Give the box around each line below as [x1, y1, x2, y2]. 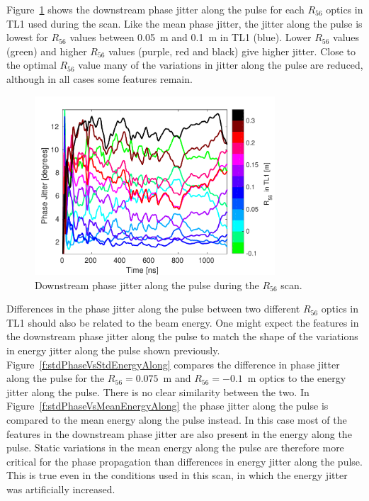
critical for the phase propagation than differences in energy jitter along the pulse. [6, 454, 363, 468]
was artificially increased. [6, 481, 115, 496]
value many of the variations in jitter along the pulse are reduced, [78, 57, 363, 72]
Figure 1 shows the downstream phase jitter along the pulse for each [6, 2, 305, 16]
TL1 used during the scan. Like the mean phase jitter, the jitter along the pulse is [6, 16, 363, 30]
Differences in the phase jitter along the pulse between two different [6, 301, 300, 316]
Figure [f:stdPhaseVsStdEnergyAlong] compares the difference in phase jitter [6, 356, 340, 371]
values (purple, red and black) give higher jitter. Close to [108, 43, 356, 58]
